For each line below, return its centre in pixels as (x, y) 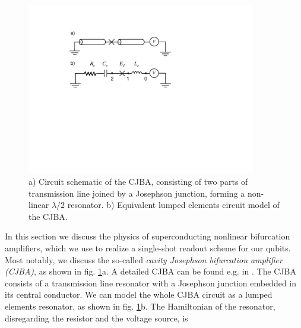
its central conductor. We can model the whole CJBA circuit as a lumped (139, 294)
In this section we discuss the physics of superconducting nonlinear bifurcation (148, 236)
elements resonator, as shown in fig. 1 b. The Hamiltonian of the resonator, (140, 306)
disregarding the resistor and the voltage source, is (96, 318)
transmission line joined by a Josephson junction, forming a (137, 193)
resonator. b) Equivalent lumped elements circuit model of (173, 205)
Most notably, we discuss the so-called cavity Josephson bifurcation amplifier (144, 259)
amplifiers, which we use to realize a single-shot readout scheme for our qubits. (148, 248)
